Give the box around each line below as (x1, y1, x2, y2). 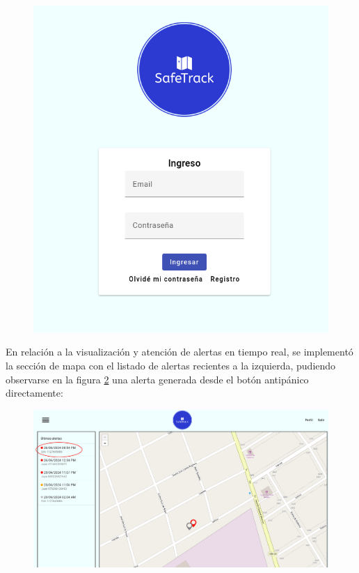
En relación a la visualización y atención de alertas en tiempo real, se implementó (6, 344, 353, 359)
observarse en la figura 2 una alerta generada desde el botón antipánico (6, 372, 309, 386)
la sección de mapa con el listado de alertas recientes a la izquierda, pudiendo (6, 358, 336, 372)
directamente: (6, 385, 63, 400)
